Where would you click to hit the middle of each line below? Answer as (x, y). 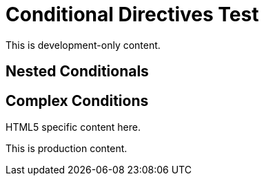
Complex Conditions (77, 100)
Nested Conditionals (77, 72)
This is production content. (67, 149)
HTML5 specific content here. (73, 127)
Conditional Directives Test (132, 14)
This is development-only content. (83, 45)
